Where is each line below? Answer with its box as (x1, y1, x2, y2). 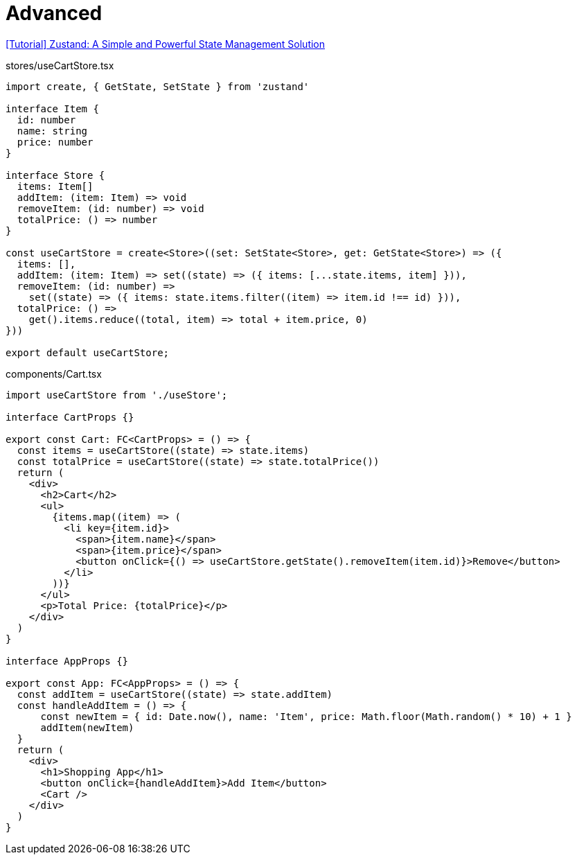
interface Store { (6, 169, 105, 181)
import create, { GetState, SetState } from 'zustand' (6, 80, 310, 92)
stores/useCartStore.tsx (6, 59, 114, 71)
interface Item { (6, 103, 99, 114)
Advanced (6, 1, 103, 25)
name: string (17, 125, 88, 137)
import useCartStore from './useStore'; (6, 389, 228, 401)
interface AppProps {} (6, 655, 129, 667)
